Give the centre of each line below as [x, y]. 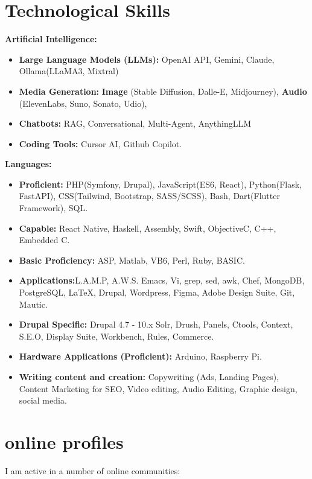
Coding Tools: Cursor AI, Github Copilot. [100, 143]
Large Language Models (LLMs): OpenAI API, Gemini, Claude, [147, 59]
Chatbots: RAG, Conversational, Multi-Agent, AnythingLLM [135, 123]
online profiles [64, 441]
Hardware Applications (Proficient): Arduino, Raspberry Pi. [140, 356]
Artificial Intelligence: [51, 39]
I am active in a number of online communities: [93, 470]
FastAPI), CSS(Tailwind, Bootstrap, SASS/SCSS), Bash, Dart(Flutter [149, 196]
